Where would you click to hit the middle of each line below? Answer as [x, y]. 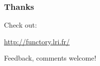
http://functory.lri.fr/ [37, 41]
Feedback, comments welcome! [50, 58]
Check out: [21, 25]
